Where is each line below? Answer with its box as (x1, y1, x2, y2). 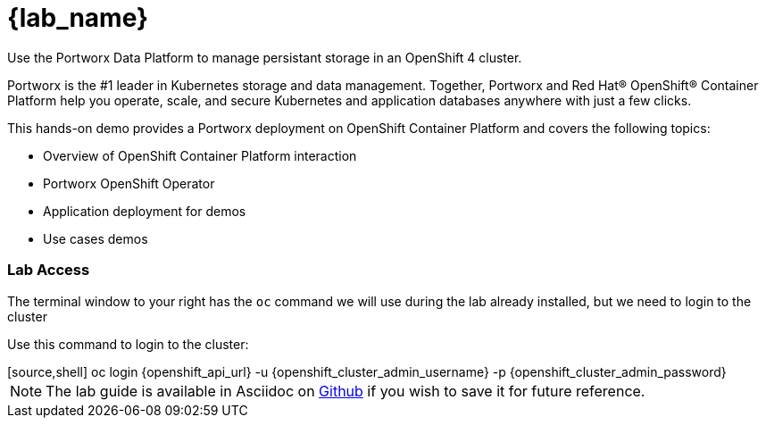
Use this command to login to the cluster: (7, 336, 249, 352)
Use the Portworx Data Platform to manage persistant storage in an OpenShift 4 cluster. (7, 49, 522, 65)
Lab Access (7, 261, 90, 279)
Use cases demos (43, 230, 148, 246)
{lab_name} (7, 3, 149, 33)
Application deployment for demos (43, 203, 246, 219)
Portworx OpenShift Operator (43, 175, 215, 191)
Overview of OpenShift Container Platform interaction (43, 147, 357, 163)
